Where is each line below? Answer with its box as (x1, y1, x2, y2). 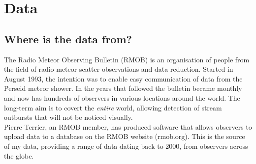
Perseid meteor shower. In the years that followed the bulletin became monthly (4, 83, 242, 93)
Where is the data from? (4, 31, 132, 46)
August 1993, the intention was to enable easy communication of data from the (4, 73, 243, 83)
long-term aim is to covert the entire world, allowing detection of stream (4, 102, 222, 112)
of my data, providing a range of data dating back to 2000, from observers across (4, 140, 248, 151)
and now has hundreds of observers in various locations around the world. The (4, 92, 240, 103)
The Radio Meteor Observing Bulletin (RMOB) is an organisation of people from (4, 54, 250, 64)
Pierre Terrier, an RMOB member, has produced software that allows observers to (4, 121, 252, 132)
